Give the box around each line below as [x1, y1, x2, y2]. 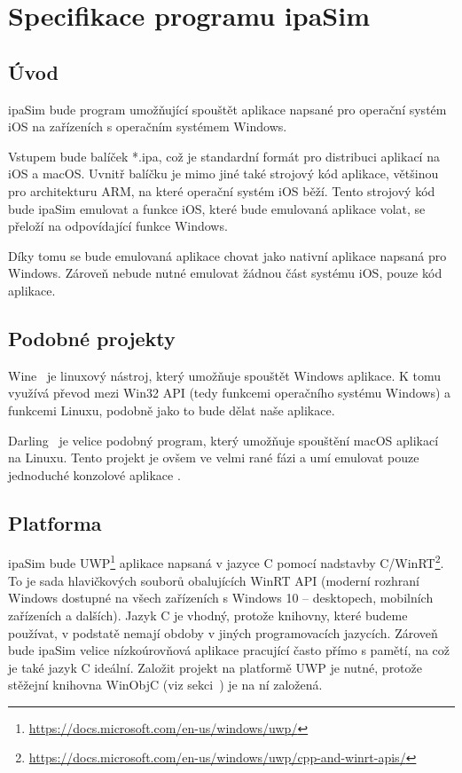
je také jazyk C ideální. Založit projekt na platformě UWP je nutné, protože [8, 658, 422, 676]
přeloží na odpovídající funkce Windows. [8, 217, 228, 235]
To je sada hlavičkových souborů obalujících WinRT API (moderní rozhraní [8, 571, 419, 589]
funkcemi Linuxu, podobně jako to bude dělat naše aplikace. [8, 400, 335, 419]
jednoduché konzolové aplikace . [8, 465, 181, 484]
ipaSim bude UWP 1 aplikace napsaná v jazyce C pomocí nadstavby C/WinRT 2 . [8, 551, 444, 572]
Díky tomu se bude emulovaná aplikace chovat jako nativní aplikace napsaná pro [8, 246, 447, 264]
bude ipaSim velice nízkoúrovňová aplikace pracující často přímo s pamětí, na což [8, 641, 450, 659]
